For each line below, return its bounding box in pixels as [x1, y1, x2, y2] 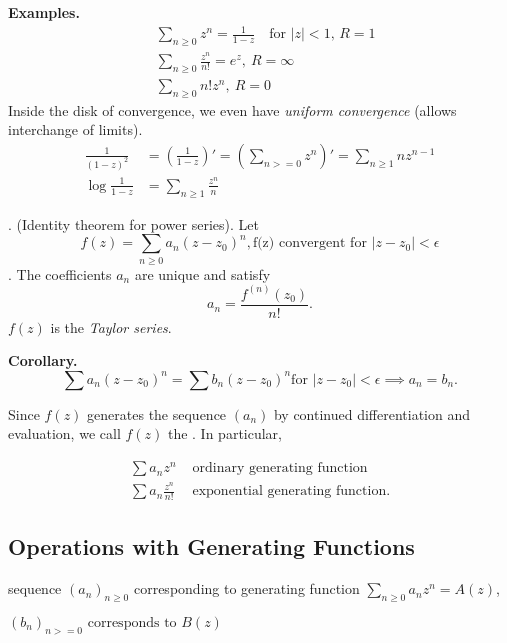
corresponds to [87, 615, 177, 630]
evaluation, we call [8, 423, 121, 444]
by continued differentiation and [273, 403, 471, 424]
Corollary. [8, 350, 78, 371]
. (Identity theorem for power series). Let [8, 213, 259, 234]
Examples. [8, 2, 80, 22]
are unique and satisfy [134, 263, 271, 284]
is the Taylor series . [50, 316, 172, 337]
